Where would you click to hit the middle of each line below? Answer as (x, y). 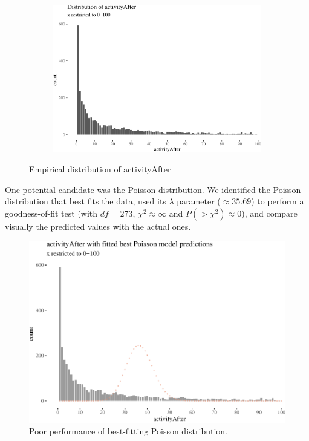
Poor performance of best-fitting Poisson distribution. (128, 431)
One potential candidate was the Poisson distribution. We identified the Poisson (153, 189)
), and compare (269, 213)
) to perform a (278, 201)
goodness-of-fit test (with (51, 213)
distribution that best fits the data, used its (86, 201)
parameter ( (199, 201)
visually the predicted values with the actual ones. (98, 226)
